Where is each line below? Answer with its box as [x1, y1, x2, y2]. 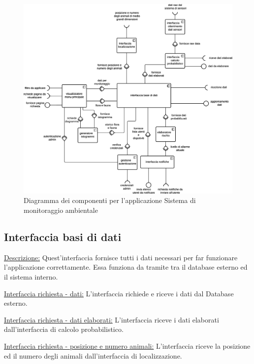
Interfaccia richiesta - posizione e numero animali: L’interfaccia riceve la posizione [4, 340, 251, 351]
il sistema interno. [4, 272, 58, 282]
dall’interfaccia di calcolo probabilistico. [4, 324, 124, 334]
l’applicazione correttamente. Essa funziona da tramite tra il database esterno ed [4, 262, 248, 272]
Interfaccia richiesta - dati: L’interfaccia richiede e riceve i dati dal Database [4, 288, 234, 298]
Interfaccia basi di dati [4, 229, 122, 244]
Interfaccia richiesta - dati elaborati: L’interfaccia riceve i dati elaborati [4, 314, 219, 324]
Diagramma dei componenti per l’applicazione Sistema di [24, 195, 196, 205]
